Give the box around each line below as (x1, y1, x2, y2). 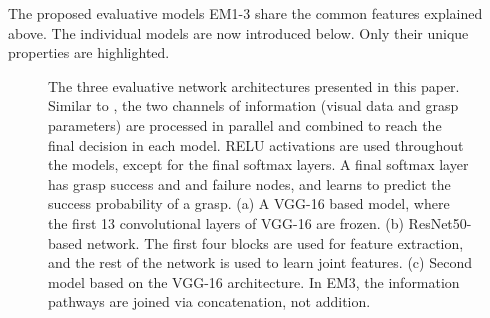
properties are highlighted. (8, 42, 170, 63)
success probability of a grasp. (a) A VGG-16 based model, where (48, 193, 450, 214)
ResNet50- (408, 212, 472, 233)
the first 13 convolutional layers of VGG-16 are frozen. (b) (48, 212, 404, 233)
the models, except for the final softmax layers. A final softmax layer (48, 154, 469, 175)
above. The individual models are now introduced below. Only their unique (8, 22, 469, 43)
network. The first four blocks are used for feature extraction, (86, 232, 464, 253)
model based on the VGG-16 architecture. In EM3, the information (48, 271, 460, 292)
